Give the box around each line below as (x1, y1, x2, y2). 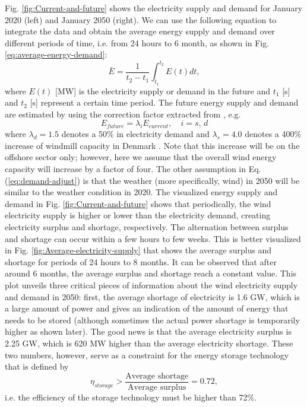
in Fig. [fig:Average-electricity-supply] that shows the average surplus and (5, 244, 272, 256)
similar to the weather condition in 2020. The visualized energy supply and (5, 186, 278, 198)
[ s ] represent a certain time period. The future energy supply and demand (30, 96, 299, 109)
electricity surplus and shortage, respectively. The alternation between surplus (5, 221, 289, 233)
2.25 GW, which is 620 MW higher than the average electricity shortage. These (5, 336, 293, 349)
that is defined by (5, 360, 69, 373)
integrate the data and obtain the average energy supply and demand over (5, 25, 275, 37)
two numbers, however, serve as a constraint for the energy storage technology (5, 348, 289, 361)
